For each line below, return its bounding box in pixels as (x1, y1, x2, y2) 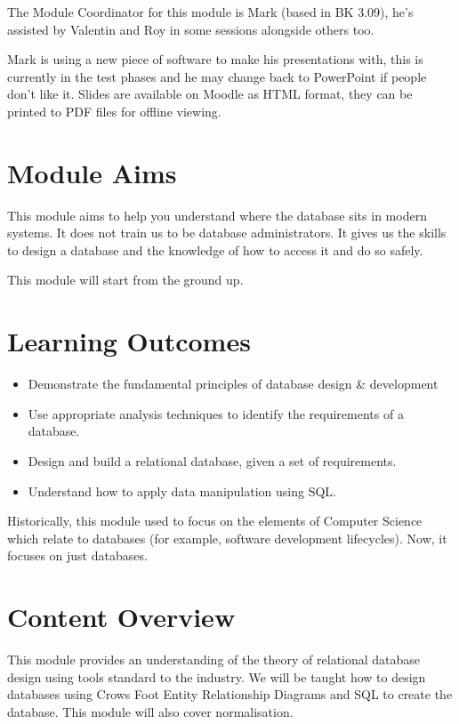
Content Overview (7, 599, 236, 635)
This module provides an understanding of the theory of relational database (7, 650, 421, 669)
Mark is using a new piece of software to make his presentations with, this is (7, 50, 423, 68)
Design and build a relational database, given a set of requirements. (28, 451, 397, 470)
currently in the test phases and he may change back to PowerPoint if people (7, 67, 427, 85)
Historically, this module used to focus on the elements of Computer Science (7, 511, 423, 530)
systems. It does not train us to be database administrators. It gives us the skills (7, 223, 447, 242)
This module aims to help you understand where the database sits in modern (7, 205, 427, 224)
